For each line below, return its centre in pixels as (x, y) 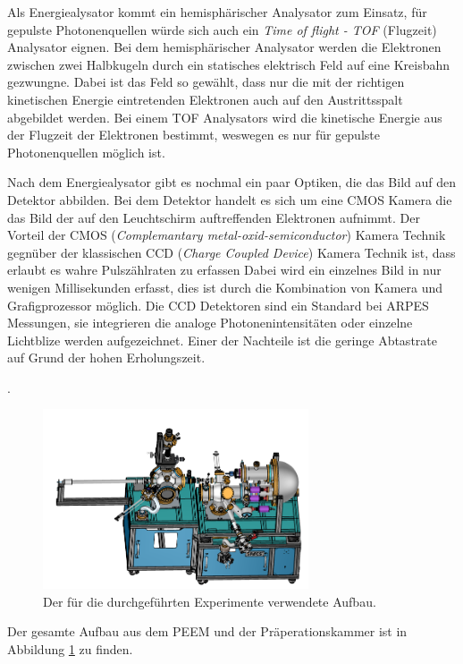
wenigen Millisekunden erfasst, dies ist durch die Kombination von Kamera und (225, 287)
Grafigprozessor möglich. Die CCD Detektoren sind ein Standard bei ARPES (218, 305)
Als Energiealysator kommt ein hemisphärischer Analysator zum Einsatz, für (217, 12)
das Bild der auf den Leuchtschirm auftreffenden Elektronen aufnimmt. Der (214, 217)
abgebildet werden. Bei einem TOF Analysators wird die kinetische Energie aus (225, 117)
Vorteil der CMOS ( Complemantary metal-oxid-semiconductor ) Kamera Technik (227, 235)
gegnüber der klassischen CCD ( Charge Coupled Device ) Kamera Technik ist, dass (231, 252)
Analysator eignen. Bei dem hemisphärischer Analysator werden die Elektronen (224, 47)
